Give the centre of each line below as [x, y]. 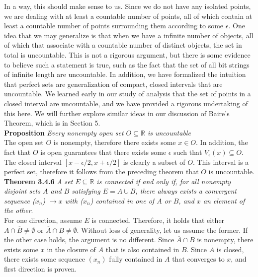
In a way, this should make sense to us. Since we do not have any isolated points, [128, 6]
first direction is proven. [41, 269]
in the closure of [71, 249]
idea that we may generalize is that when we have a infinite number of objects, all [129, 35]
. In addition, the [222, 142]
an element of [224, 200]
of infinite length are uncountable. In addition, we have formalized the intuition [125, 74]
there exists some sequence [44, 259]
